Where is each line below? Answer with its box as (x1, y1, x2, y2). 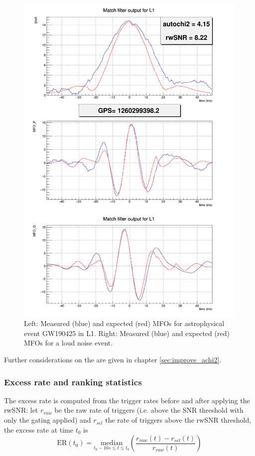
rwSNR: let (4, 405, 38, 415)
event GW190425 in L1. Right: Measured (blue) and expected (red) (24, 328, 230, 338)
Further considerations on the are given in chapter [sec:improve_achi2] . (4, 354, 222, 365)
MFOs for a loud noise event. (24, 338, 113, 348)
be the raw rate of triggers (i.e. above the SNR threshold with (54, 405, 244, 415)
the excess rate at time (4, 424, 73, 435)
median (100, 440, 123, 447)
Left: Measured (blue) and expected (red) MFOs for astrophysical (24, 318, 225, 329)
